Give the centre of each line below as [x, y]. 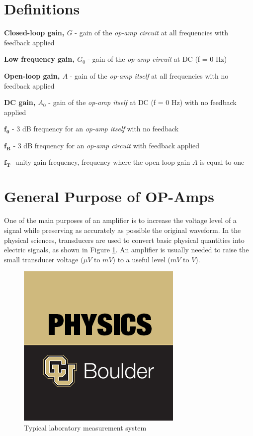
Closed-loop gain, [34, 33]
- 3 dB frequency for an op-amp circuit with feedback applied [106, 145]
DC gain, [20, 102]
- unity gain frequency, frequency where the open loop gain [100, 162]
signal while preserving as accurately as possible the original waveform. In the [123, 230]
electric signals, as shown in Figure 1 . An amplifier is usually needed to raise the [126, 250]
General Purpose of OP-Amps [109, 196]
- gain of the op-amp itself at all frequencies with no [149, 75]
